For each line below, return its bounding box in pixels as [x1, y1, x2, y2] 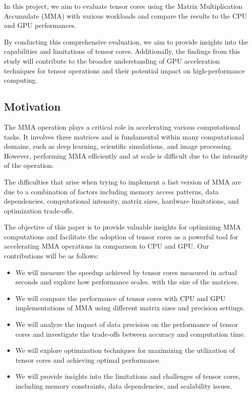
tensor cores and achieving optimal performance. [15, 354, 161, 365]
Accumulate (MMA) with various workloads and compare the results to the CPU [4, 10, 247, 21]
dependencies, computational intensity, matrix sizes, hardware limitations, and [4, 196, 239, 206]
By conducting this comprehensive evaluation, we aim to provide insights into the [4, 36, 249, 46]
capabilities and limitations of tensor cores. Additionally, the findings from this [4, 46, 240, 56]
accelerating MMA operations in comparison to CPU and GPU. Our [4, 241, 209, 251]
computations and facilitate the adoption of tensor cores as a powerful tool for [4, 231, 238, 241]
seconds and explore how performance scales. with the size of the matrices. [15, 277, 239, 287]
